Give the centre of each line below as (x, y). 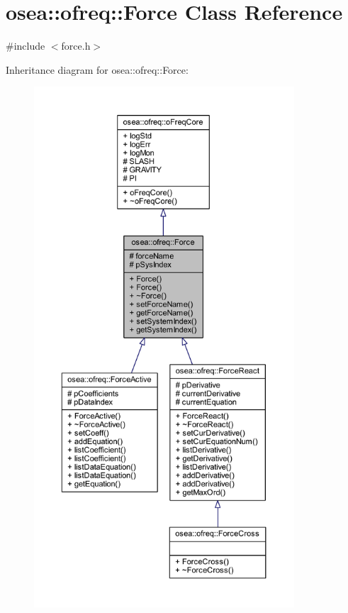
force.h (76, 46)
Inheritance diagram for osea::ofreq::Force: (97, 69)
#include (26, 46)
